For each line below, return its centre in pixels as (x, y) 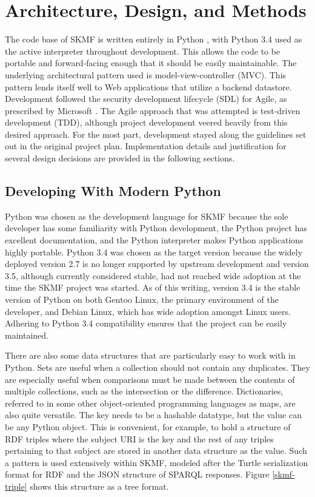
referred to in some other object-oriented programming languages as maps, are (150, 403)
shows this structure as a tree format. (99, 486)
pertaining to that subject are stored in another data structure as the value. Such (156, 451)
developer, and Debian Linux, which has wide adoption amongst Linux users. (148, 311)
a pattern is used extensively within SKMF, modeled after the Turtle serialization (157, 462)
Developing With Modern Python (113, 191)
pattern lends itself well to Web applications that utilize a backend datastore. (148, 86)
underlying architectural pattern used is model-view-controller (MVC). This (146, 74)
